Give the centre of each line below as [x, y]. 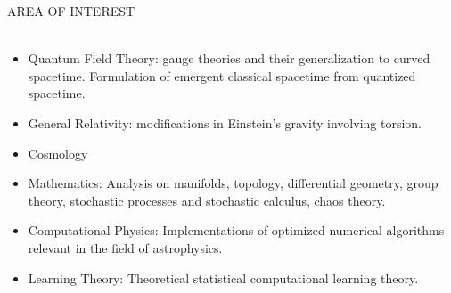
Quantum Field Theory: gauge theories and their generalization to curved [229, 58]
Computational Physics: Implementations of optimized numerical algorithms [236, 230]
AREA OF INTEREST [71, 11]
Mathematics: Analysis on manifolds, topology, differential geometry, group [233, 183]
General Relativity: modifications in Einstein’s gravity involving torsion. [225, 122]
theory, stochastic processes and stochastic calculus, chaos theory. [207, 200]
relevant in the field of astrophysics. [125, 247]
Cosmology [58, 153]
